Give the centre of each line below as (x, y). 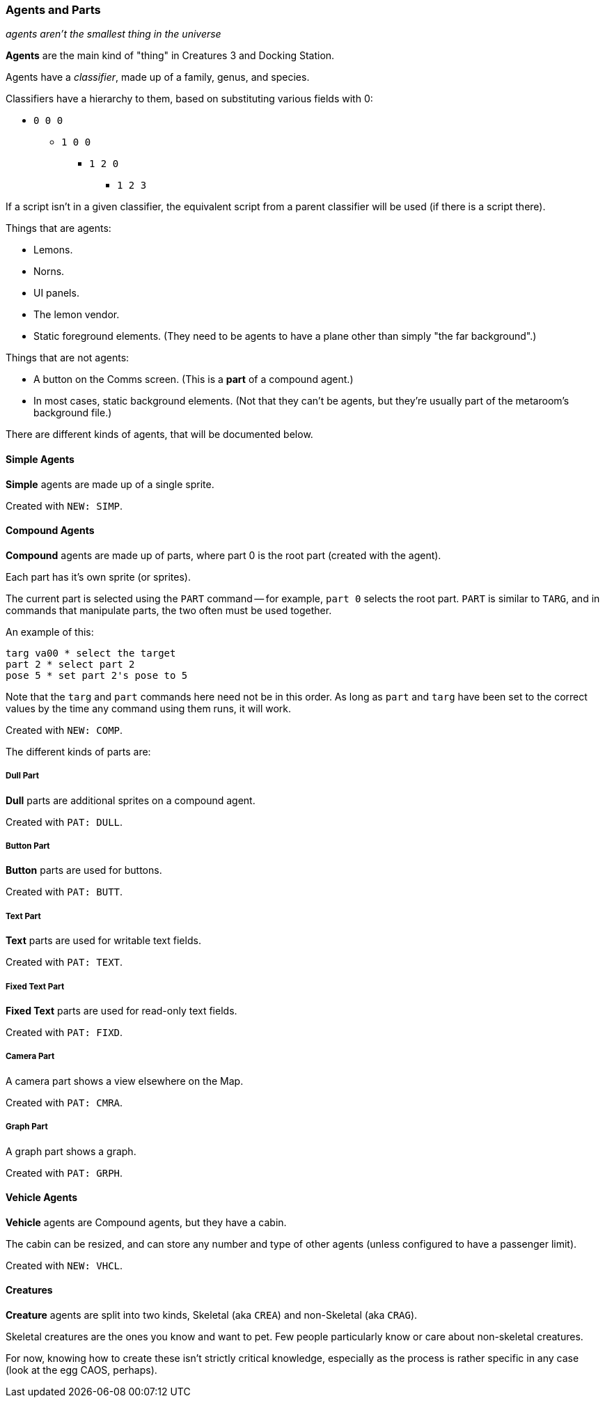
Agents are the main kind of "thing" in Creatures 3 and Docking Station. (170, 56)
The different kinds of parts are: (78, 751)
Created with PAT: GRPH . (64, 1173)
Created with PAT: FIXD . (64, 1032)
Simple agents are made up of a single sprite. (110, 484)
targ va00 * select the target (91, 653)
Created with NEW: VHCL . (64, 1265)
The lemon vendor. (77, 315)
